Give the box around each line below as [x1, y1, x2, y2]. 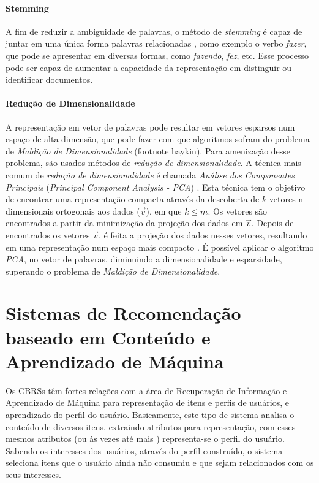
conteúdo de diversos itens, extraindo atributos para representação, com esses [6, 420, 296, 433]
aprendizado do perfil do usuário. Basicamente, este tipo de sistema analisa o [6, 408, 295, 420]
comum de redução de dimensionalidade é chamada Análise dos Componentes [6, 168, 295, 181]
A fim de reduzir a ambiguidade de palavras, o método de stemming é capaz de [6, 25, 302, 37]
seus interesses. [6, 468, 61, 481]
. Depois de [251, 216, 294, 229]
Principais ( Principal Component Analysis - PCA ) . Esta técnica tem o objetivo [6, 180, 306, 193]
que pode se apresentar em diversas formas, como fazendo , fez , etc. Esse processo [6, 48, 309, 61]
